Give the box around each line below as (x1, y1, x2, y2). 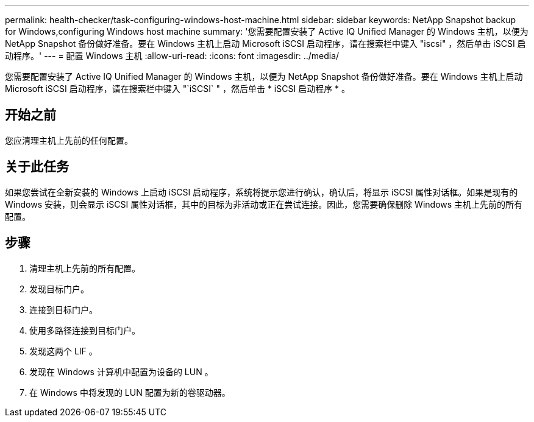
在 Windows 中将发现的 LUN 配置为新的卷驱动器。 (29, 387, 230, 398)
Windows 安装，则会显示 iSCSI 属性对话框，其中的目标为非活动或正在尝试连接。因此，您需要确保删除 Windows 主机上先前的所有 (5, 199, 523, 209)
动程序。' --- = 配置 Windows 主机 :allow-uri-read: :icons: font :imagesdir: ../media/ (5, 51, 340, 61)
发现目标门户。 (29, 283, 89, 294)
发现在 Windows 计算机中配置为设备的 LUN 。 (29, 366, 213, 377)
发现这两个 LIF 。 (29, 345, 98, 356)
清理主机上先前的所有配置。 (29, 262, 140, 273)
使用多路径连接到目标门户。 (29, 325, 140, 336)
